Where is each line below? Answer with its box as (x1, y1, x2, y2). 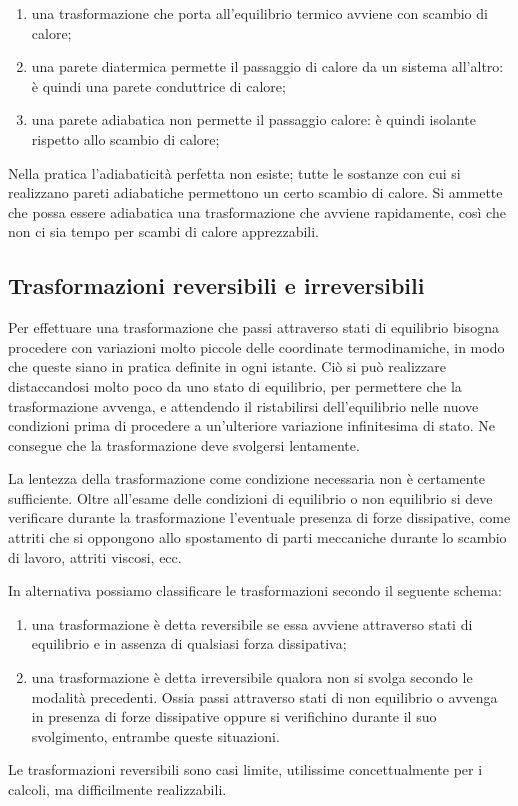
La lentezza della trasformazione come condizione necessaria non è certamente (8, 468, 485, 489)
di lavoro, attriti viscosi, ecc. (8, 546, 182, 567)
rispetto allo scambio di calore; (31, 128, 220, 149)
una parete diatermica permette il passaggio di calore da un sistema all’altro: (31, 56, 504, 77)
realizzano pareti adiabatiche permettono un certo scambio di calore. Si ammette (8, 182, 503, 203)
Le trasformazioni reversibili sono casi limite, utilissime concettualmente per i (8, 759, 483, 780)
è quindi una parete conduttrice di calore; (31, 75, 286, 96)
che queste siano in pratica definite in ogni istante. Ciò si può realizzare (8, 356, 446, 377)
